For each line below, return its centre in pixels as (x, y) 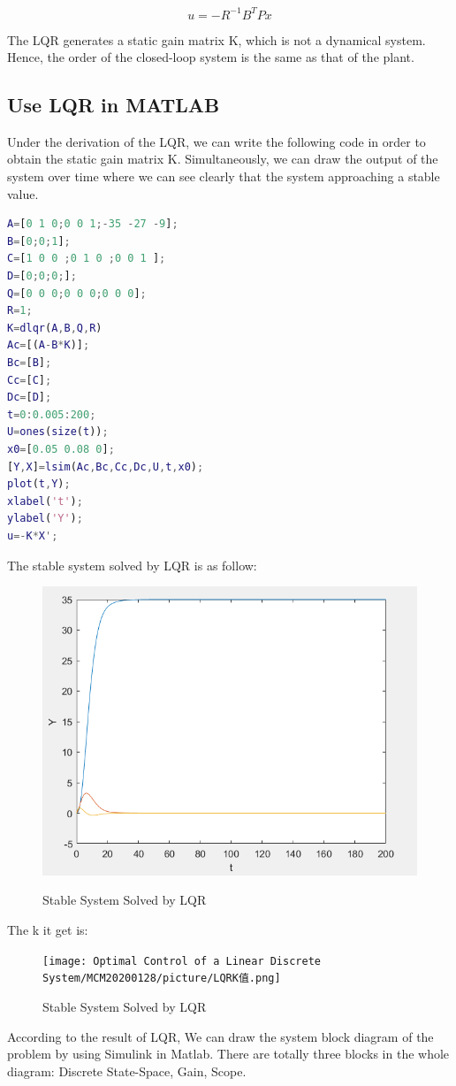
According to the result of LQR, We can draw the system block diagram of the (220, 1036)
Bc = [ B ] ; (30, 363)
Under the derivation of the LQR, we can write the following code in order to (217, 141)
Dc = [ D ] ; (30, 398)
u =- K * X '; (33, 535)
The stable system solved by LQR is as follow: (132, 565)
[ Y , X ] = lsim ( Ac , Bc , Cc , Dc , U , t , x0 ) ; (106, 467)
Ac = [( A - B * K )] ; (49, 345)
